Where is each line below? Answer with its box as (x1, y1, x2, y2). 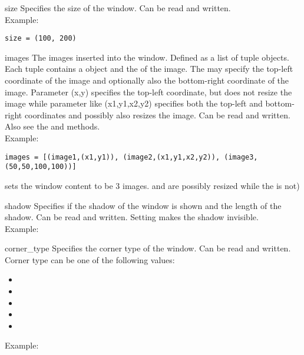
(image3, (224, 152, 258, 161)
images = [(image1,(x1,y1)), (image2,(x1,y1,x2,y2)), (5, 152, 220, 161)
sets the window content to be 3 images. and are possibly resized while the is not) (5, 179, 300, 191)
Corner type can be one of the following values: (5, 253, 175, 266)
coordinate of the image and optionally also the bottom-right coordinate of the (5, 74, 289, 87)
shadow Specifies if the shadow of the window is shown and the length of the (5, 199, 282, 211)
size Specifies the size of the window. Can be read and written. (5, 2, 231, 14)
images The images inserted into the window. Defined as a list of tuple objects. (5, 51, 289, 63)
